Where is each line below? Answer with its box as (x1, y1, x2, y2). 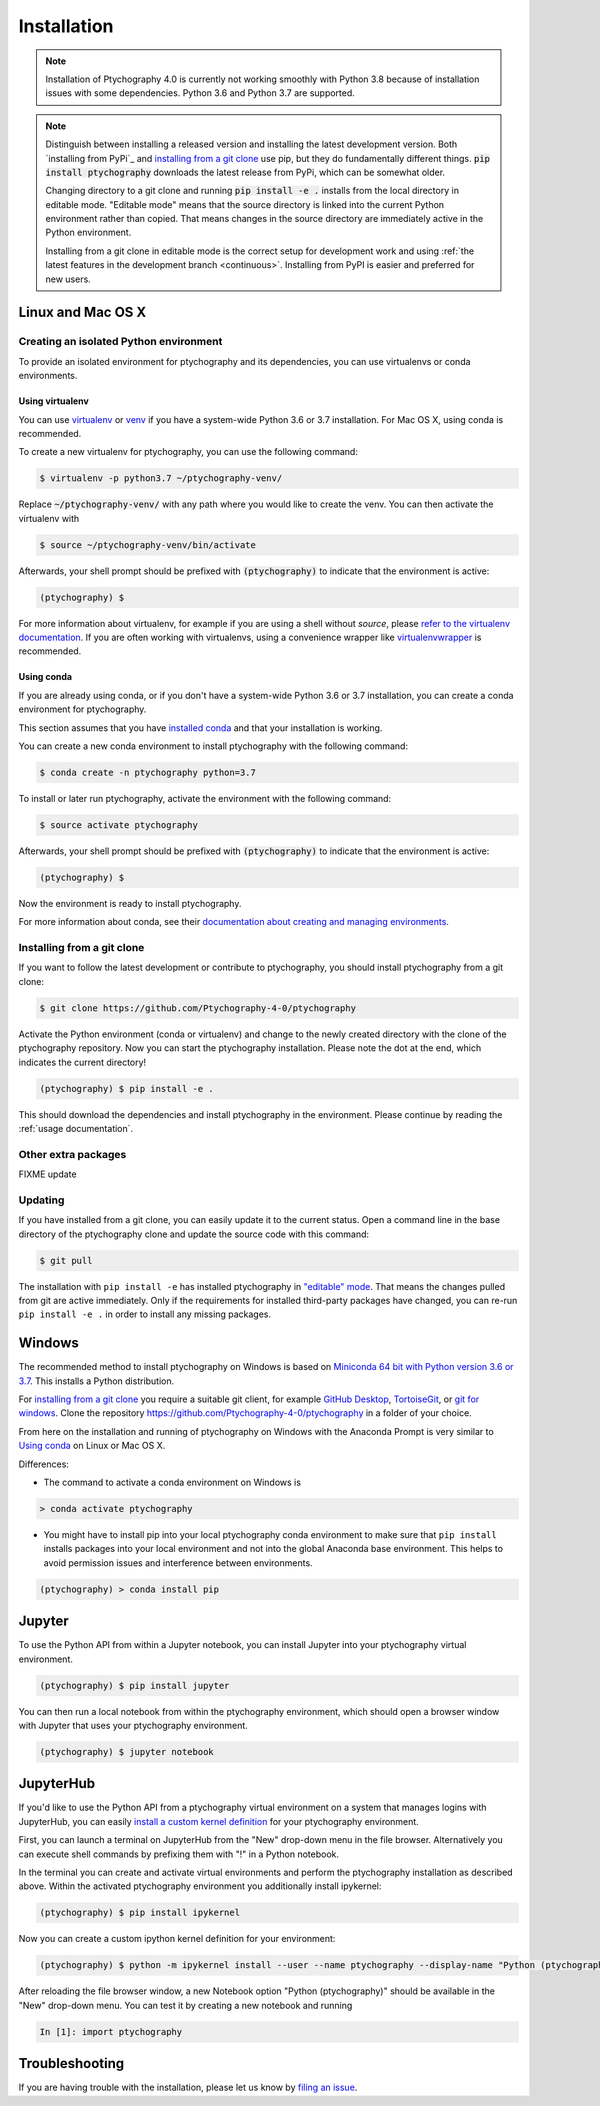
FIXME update (18, 1168, 77, 1180)
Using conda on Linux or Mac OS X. (18, 1440, 166, 1452)
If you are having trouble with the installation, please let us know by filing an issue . (18, 2081, 358, 2094)
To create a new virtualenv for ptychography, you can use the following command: (18, 446, 359, 458)
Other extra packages (18, 1147, 127, 1161)
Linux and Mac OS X (18, 304, 147, 321)
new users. (45, 273, 92, 285)
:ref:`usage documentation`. (18, 1122, 134, 1134)
